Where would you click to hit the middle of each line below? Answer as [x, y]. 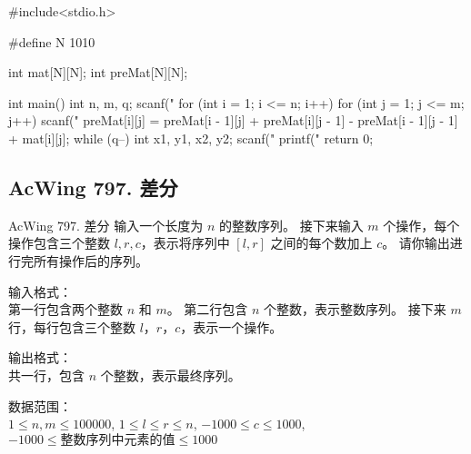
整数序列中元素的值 [118, 440]
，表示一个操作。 [231, 326]
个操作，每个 [421, 225]
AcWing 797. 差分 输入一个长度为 [106, 225]
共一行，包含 [46, 375]
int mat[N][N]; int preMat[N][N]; [98, 72]
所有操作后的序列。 [90, 260]
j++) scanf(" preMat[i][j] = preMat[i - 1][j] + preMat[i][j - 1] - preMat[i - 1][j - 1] [233, 120]
